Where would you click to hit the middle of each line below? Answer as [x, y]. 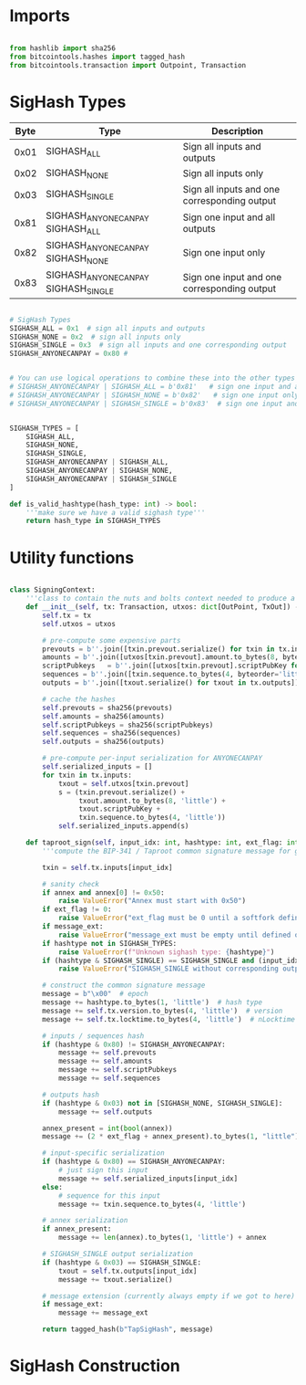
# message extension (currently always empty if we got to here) [169, 1296]
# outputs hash [71, 1095]
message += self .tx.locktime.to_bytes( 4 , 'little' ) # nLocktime [169, 1019]
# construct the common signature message [124, 986]
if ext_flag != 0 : [77, 909]
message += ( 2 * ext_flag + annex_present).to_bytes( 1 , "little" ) [171, 1137]
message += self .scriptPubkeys [117, 1070]
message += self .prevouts [107, 1053]
